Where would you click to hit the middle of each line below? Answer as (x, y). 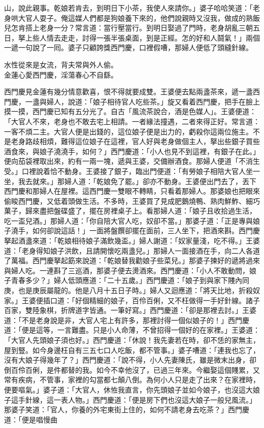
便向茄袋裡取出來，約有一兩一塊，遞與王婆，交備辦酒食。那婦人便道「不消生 (132, 161)
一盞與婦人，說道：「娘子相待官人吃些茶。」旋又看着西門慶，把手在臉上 (142, 101)
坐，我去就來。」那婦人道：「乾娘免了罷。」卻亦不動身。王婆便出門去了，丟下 (130, 181)
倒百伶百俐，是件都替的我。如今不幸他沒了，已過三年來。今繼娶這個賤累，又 (132, 369)
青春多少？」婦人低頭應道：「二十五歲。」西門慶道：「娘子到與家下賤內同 (130, 280)
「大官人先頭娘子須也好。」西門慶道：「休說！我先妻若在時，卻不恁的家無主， (132, 340)
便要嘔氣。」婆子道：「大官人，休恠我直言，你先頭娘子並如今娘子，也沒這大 (128, 389)
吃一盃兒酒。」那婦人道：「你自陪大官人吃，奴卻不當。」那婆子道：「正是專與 (128, 220)
